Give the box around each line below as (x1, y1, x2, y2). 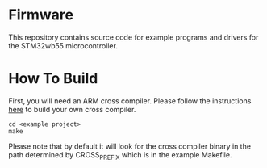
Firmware (8, 6, 74, 24)
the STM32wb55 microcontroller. (8, 40, 119, 50)
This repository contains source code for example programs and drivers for (8, 32, 259, 42)
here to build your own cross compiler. (8, 104, 136, 114)
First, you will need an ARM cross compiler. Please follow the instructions (8, 95, 252, 106)
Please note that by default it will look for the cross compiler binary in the (8, 141, 252, 151)
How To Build (8, 69, 98, 88)
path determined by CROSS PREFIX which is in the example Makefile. (8, 149, 232, 162)
